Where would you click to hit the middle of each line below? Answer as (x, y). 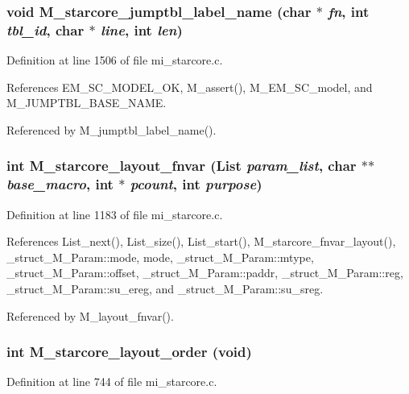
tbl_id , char (45, 29)
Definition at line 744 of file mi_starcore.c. (112, 382)
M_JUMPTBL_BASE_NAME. (87, 103)
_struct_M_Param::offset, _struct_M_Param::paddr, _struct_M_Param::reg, (205, 273)
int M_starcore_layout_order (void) (129, 352)
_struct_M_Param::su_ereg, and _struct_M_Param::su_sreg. (165, 289)
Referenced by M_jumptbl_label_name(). (112, 129)
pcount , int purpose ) (196, 184)
